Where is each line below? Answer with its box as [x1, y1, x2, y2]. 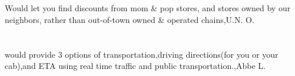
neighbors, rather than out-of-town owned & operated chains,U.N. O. [5, 13, 254, 25]
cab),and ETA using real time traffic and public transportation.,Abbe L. [5, 60, 266, 72]
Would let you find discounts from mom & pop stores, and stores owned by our [5, 2, 291, 14]
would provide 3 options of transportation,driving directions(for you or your [5, 48, 279, 60]
